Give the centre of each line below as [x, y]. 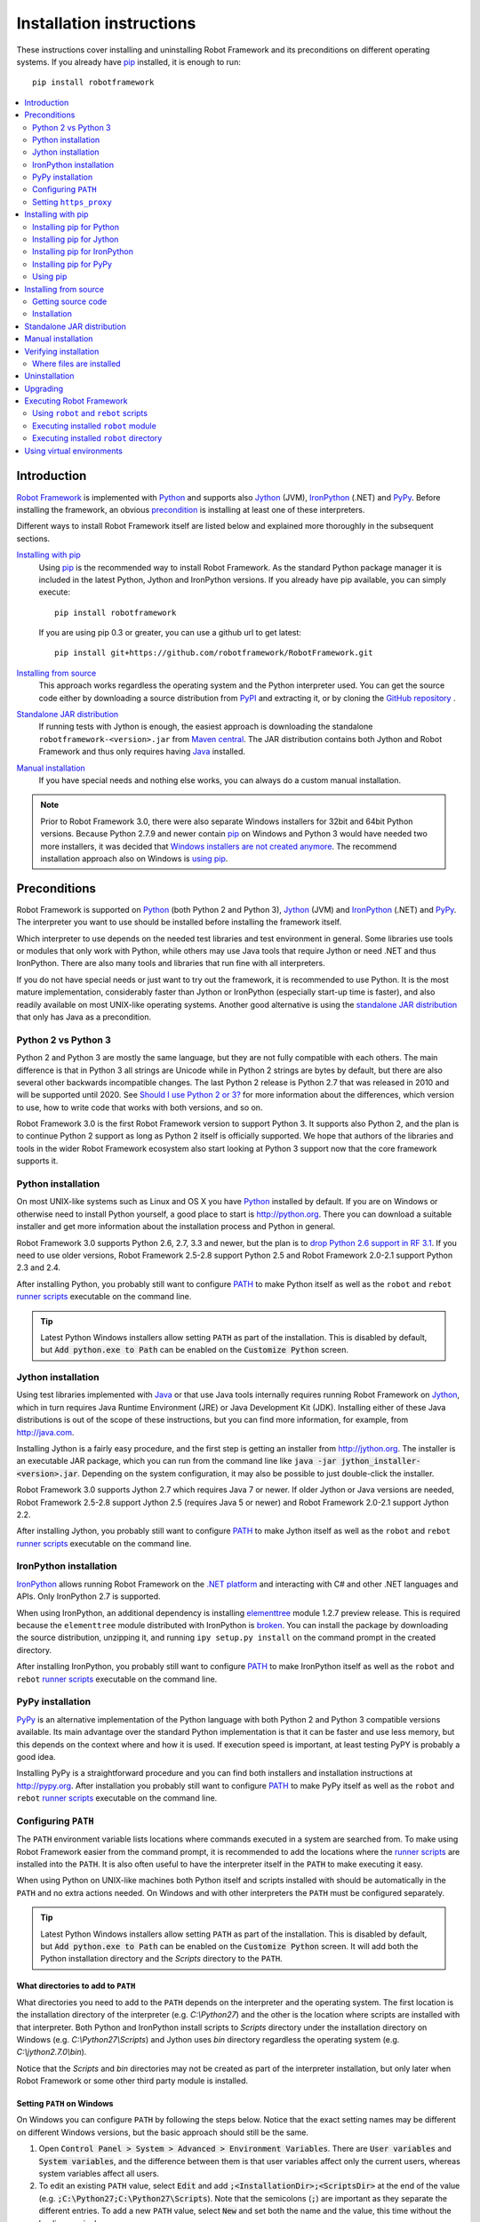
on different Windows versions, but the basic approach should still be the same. [162, 2132]
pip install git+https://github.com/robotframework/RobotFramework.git [214, 653]
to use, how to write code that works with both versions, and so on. [140, 1107]
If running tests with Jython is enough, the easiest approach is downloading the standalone [206, 727]
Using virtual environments [74, 451]
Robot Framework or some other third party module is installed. [132, 2081]
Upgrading [44, 388]
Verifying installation [62, 351]
